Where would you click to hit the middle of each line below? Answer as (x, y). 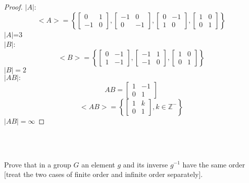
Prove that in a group (38, 164)
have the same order (214, 164)
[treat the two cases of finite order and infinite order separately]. (104, 174)
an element (98, 164)
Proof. (13, 7)
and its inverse (145, 164)
